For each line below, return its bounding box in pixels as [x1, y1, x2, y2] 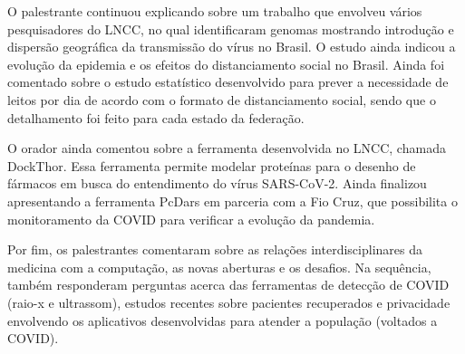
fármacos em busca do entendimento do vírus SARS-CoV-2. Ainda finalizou [7, 174, 427, 193]
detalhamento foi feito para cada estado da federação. [7, 108, 305, 127]
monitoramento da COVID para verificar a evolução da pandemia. [7, 209, 375, 228]
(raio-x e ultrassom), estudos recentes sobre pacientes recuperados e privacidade [7, 292, 450, 311]
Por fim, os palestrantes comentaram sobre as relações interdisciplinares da [7, 240, 422, 259]
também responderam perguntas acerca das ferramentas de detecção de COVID [7, 275, 450, 294]
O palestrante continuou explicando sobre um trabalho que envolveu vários [7, 2, 422, 20]
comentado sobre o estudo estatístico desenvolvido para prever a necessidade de [7, 72, 449, 91]
